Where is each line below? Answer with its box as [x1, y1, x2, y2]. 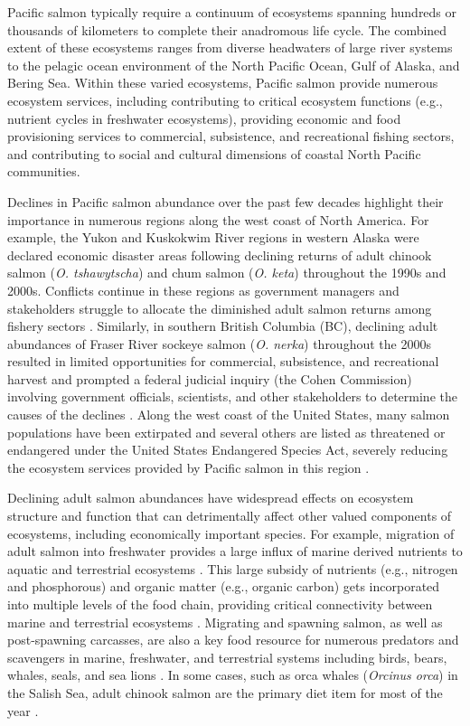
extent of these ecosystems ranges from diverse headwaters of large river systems [7, 38, 453, 57]
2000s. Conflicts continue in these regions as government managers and [7, 280, 399, 299]
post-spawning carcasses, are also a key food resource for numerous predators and [7, 630, 459, 649]
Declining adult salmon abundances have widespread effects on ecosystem [7, 488, 414, 507]
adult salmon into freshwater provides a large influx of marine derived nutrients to [7, 542, 463, 561]
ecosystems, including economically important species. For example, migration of [7, 523, 455, 542]
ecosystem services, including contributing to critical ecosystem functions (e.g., [7, 90, 443, 109]
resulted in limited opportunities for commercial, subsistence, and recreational [7, 352, 439, 371]
